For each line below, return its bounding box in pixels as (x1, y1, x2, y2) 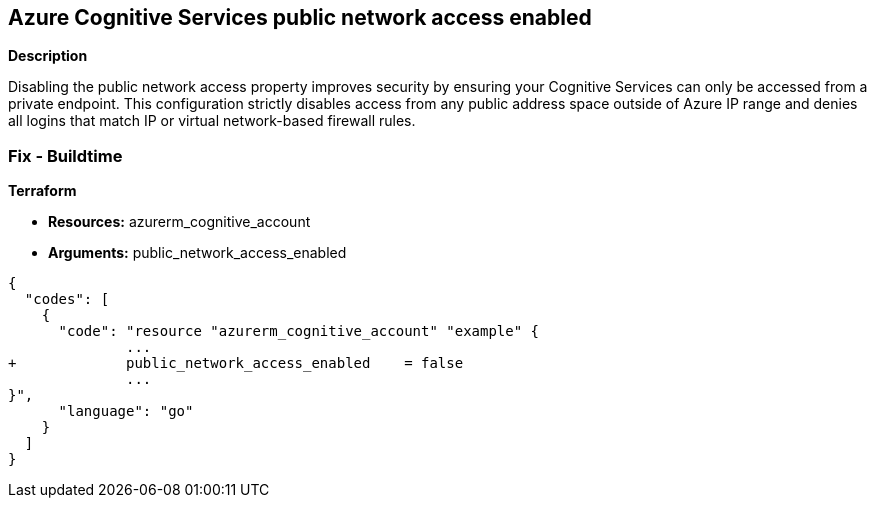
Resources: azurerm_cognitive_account (48, 213, 311, 231)
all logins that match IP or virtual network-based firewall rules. (8, 112, 416, 130)
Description (8, 47, 88, 65)
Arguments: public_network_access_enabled (48, 244, 347, 262)
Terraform (8, 182, 77, 200)
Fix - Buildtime (8, 145, 123, 166)
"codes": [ (24, 291, 110, 308)
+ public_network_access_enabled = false (8, 355, 464, 372)
